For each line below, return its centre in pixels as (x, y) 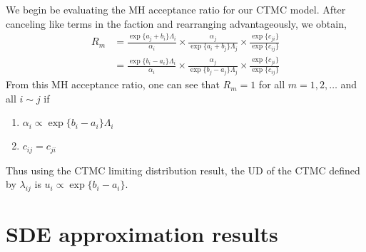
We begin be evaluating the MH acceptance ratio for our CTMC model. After (176, 9)
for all (272, 84)
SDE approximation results (142, 234)
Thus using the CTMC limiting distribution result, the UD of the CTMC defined (183, 170)
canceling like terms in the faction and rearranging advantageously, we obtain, (176, 23)
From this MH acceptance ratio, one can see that (113, 84)
